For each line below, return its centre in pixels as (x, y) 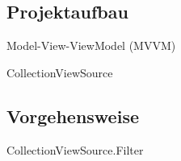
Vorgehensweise (73, 116)
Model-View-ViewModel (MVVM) (91, 45)
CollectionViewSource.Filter (75, 149)
